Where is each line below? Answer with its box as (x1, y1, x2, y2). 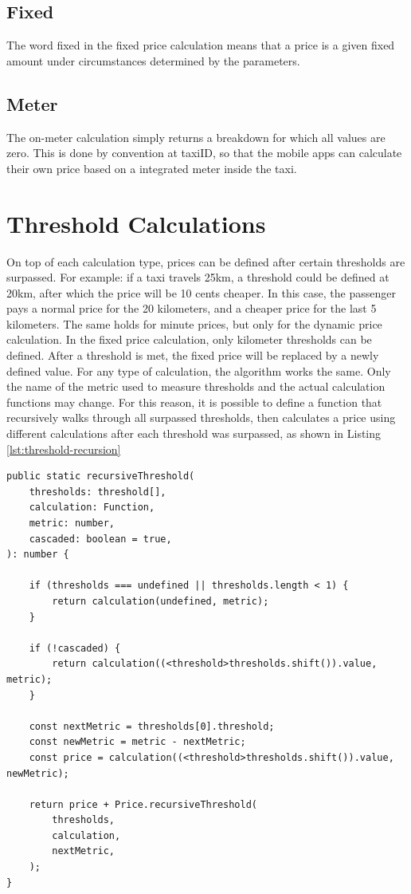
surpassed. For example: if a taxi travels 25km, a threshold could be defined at (6, 269, 389, 286)
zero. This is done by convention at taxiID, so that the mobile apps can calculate (6, 144, 402, 161)
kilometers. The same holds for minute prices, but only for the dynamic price (6, 315, 382, 332)
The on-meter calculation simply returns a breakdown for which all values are (6, 128, 386, 145)
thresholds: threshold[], (29, 486, 166, 498)
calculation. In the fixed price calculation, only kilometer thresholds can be (6, 331, 372, 348)
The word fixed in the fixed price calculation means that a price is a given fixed (6, 37, 395, 53)
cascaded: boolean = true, (29, 533, 172, 545)
